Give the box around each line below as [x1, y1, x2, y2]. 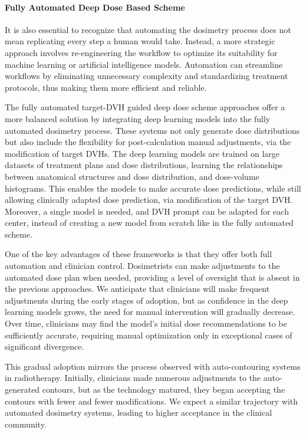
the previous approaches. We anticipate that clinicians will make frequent [5, 282, 270, 295]
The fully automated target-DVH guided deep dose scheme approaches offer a [5, 101, 285, 113]
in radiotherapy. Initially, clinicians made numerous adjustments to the [5, 371, 261, 384]
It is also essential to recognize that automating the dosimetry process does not [5, 23, 291, 35]
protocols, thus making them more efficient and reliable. [5, 81, 207, 93]
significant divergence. [5, 340, 84, 353]
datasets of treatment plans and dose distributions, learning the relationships [5, 159, 283, 171]
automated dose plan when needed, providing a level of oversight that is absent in [5, 271, 300, 283]
